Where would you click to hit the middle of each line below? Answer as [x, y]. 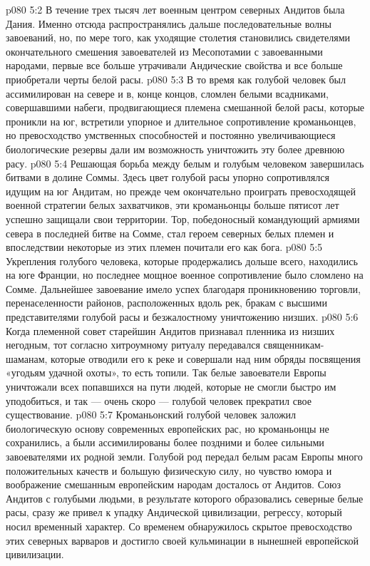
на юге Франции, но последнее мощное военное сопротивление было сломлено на [185, 275]
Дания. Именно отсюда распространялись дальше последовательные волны [169, 23]
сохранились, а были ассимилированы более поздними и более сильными [165, 442]
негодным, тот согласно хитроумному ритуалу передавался [133, 345]
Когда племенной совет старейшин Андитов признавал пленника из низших [170, 330]
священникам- [294, 345]
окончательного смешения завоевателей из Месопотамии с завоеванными [164, 51]
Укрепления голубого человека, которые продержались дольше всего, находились [182, 261]
